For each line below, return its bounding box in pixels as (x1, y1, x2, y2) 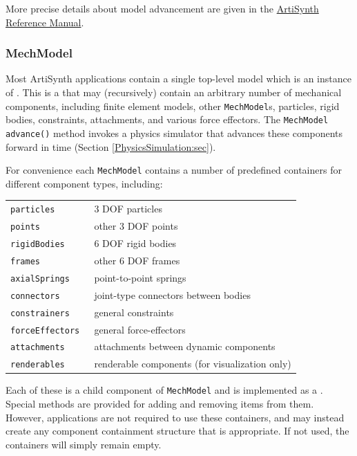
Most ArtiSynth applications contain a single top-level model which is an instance (6, 71, 351, 86)
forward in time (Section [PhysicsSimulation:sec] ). (6, 139, 216, 154)
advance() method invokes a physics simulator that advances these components (6, 125, 343, 140)
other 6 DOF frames (94, 253, 180, 267)
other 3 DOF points (94, 219, 178, 233)
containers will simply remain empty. (6, 437, 162, 451)
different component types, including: (6, 176, 163, 190)
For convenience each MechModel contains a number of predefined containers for (6, 163, 342, 177)
